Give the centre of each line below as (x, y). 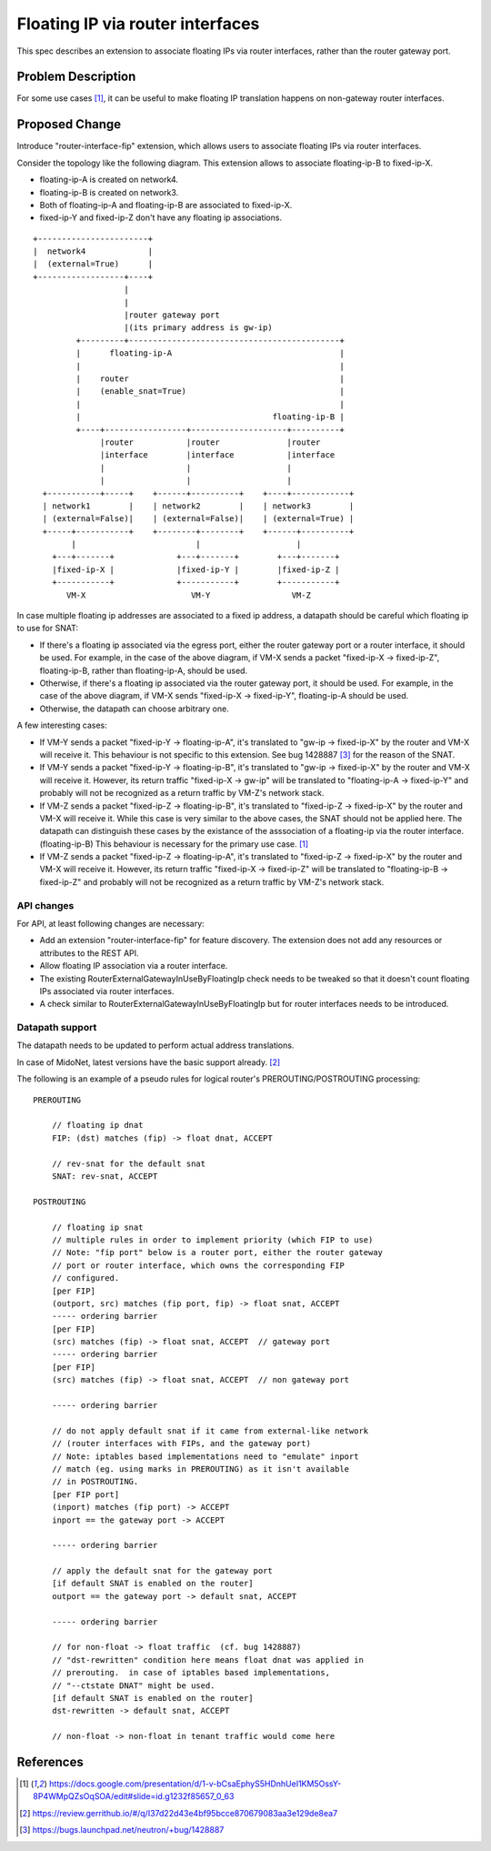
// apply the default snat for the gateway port (162, 1571)
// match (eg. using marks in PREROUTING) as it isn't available (200, 1469)
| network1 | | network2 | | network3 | (198, 506)
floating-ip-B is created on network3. (109, 192)
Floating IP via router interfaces (138, 24)
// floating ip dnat (97, 1125)
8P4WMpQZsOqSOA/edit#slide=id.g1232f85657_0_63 (134, 1796)
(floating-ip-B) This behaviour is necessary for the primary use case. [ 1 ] (174, 844)
